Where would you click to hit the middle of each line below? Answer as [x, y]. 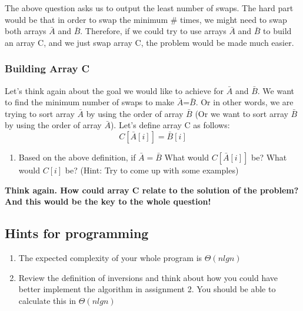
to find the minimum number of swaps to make [89, 102]
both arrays [26, 31]
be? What [269, 157]
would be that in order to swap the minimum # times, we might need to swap [146, 19]
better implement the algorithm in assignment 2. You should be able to [147, 289]
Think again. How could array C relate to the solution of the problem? [152, 190]
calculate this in [47, 300]
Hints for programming [77, 233]
